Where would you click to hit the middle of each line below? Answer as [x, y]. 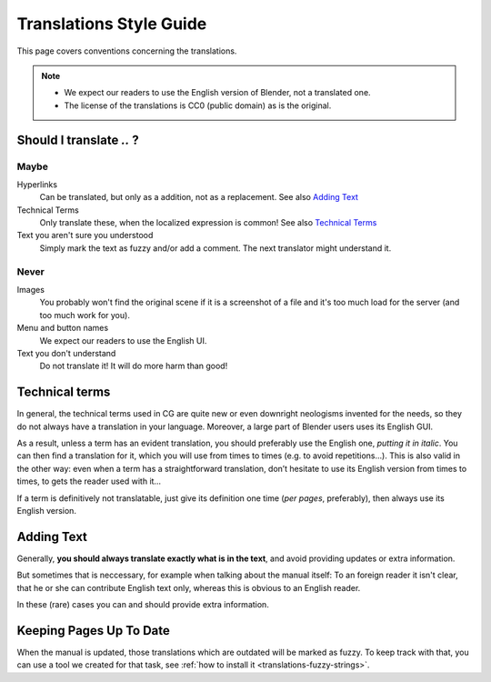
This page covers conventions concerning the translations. [127, 51]
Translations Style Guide [112, 24]
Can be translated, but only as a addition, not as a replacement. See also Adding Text [199, 197]
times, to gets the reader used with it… [89, 481]
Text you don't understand [66, 353]
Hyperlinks [37, 184]
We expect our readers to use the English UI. [123, 340]
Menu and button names [63, 328]
